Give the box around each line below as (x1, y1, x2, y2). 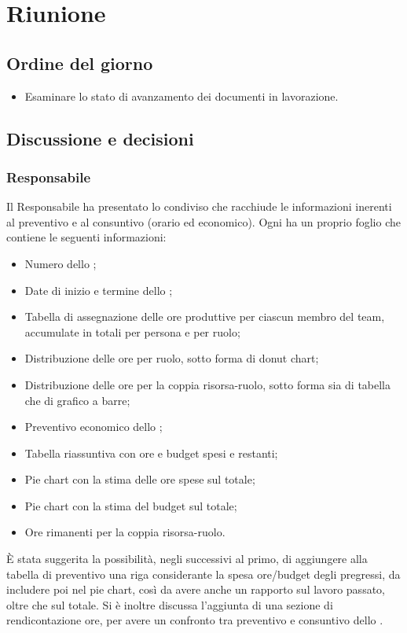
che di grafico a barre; (24, 392, 130, 408)
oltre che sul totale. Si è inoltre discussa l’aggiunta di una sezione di (6, 596, 333, 613)
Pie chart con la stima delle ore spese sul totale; (24, 471, 255, 488)
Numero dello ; (24, 255, 97, 271)
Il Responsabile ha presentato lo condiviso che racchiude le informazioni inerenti (6, 198, 392, 215)
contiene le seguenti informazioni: (6, 229, 167, 245)
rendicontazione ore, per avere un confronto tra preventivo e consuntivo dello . (6, 612, 383, 628)
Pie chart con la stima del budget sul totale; (24, 497, 237, 513)
